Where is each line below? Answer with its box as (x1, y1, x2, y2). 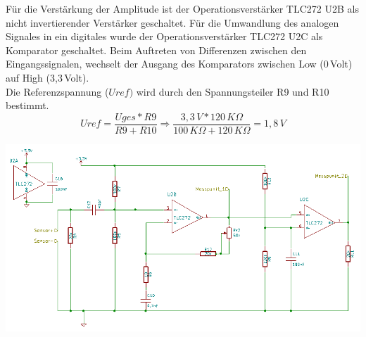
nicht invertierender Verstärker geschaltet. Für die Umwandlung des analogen (6, 15, 339, 30)
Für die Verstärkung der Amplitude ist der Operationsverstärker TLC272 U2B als (6, 1, 359, 15)
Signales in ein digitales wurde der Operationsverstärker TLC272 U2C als (6, 29, 323, 44)
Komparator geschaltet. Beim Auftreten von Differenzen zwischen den (6, 42, 307, 57)
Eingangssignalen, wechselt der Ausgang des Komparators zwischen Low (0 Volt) (6, 56, 353, 71)
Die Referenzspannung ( (6, 84, 109, 98)
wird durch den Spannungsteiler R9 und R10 (136, 84, 329, 98)
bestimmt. (6, 98, 49, 113)
